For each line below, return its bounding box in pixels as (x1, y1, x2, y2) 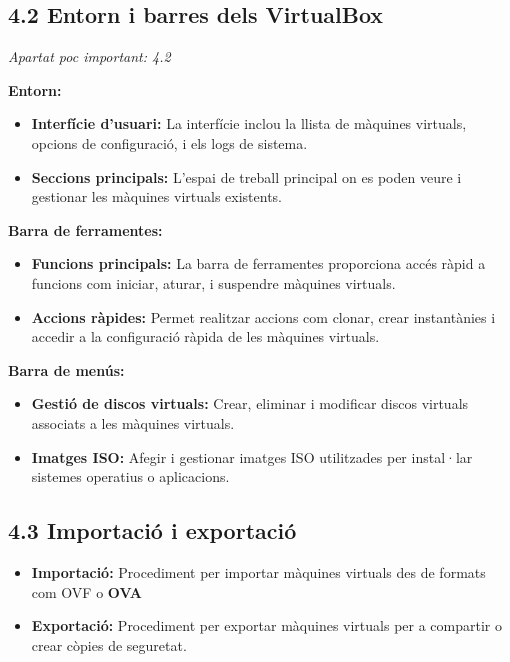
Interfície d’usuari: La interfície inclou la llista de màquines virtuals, (31, 113, 467, 134)
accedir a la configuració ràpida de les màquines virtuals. (31, 326, 380, 347)
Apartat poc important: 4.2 (8, 46, 171, 67)
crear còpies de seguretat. (31, 634, 187, 655)
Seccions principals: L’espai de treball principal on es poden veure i (31, 166, 462, 187)
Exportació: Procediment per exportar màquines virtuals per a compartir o (31, 615, 502, 636)
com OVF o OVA (31, 581, 143, 602)
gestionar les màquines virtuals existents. (31, 186, 282, 207)
